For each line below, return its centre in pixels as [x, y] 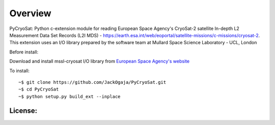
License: [23, 111]
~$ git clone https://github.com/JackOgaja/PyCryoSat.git [92, 82]
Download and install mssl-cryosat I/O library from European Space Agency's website [100, 61]
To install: [20, 71]
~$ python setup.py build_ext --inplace [70, 96]
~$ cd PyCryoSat [39, 89]
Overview [30, 13]
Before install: [24, 52]
